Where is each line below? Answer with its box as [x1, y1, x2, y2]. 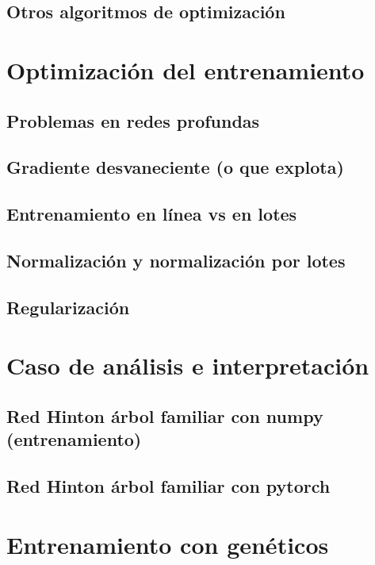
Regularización [6, 294, 130, 319]
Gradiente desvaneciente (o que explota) [6, 155, 344, 179]
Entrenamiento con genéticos [6, 528, 329, 560]
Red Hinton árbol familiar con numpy [6, 403, 323, 428]
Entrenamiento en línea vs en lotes [6, 202, 297, 226]
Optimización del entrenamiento [6, 53, 365, 86]
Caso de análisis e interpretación [6, 349, 369, 382]
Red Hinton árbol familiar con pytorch [6, 474, 331, 498]
